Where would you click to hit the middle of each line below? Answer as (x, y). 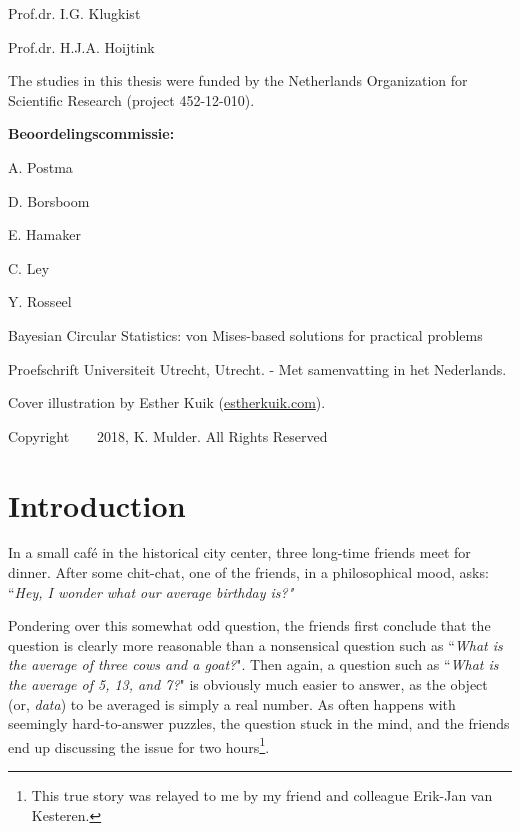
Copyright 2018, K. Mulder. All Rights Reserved (168, 435)
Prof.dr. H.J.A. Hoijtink (81, 46)
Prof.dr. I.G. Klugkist (74, 13)
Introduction (97, 504)
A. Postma (40, 166)
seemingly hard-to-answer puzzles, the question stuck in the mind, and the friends (259, 723)
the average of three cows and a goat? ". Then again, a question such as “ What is (253, 664)
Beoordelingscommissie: (91, 133)
